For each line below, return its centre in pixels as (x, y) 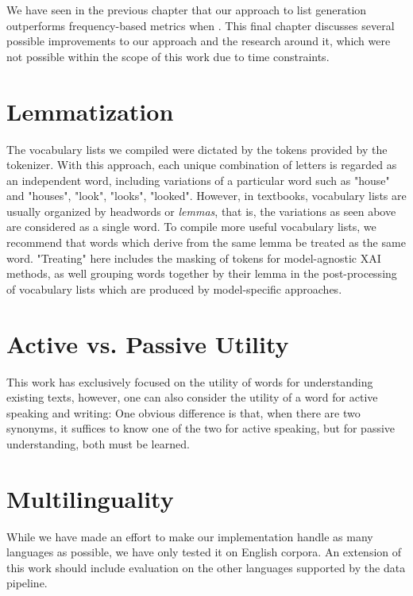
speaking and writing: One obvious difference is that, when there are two (183, 412)
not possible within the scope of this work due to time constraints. (168, 56)
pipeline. (27, 583)
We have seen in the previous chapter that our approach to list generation (187, 10)
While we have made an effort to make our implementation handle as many (190, 536)
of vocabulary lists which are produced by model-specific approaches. (174, 288)
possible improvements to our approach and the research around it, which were (199, 41)
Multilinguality (90, 498)
